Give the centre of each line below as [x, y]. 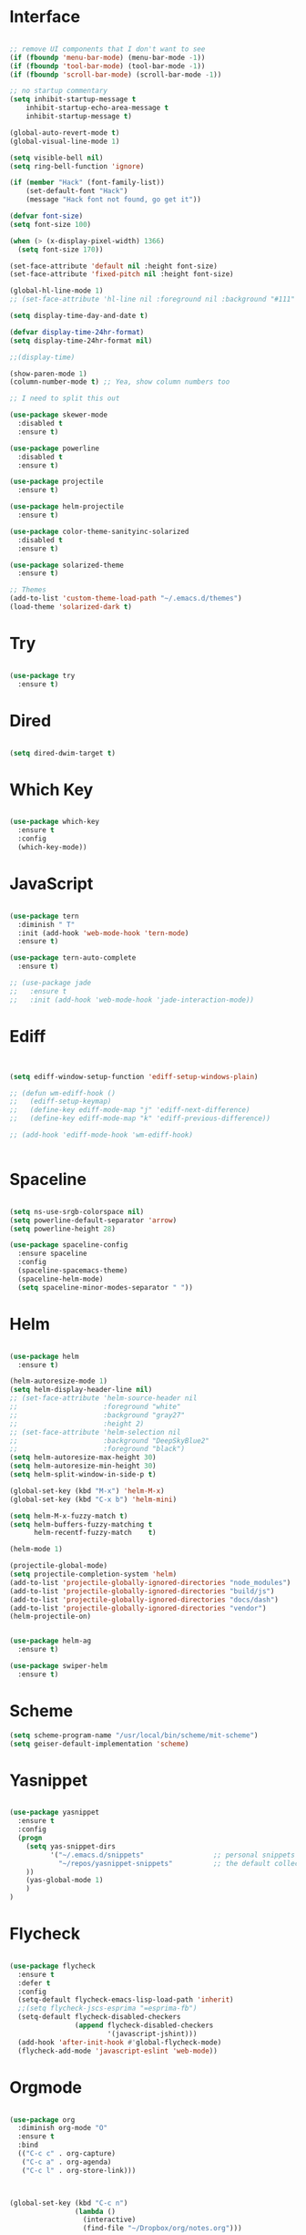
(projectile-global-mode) [58, 1566]
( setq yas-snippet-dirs [71, 1846]
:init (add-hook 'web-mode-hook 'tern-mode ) [103, 933]
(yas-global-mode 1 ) [65, 1880]
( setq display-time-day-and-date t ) [79, 316]
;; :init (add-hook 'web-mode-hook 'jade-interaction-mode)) [132, 1000]
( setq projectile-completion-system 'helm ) [93, 1574]
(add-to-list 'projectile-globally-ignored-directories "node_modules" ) [150, 1582]
